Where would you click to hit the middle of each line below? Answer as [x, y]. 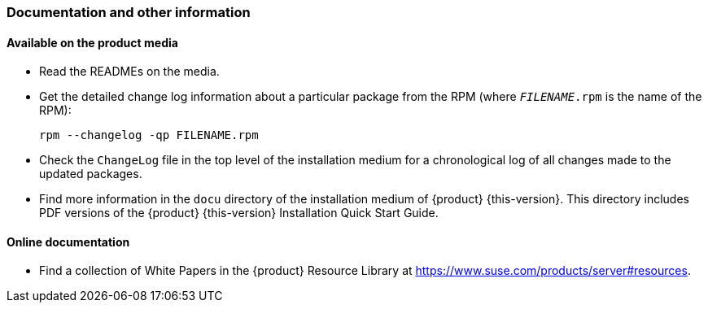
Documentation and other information [129, 12]
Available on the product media [92, 42]
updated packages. [91, 174]
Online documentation [68, 242]
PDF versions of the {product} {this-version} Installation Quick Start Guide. [239, 213]
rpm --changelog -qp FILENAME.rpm [149, 135]
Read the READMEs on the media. [129, 72]
